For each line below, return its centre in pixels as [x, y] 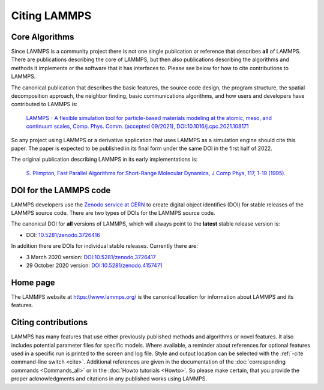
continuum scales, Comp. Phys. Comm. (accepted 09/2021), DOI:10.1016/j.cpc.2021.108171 [137, 127]
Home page [33, 282]
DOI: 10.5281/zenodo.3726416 [63, 235]
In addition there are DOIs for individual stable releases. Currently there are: [104, 246]
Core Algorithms [43, 37]
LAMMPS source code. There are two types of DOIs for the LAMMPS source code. [113, 213]
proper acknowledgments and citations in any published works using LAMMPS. [109, 379]
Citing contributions [49, 322]
